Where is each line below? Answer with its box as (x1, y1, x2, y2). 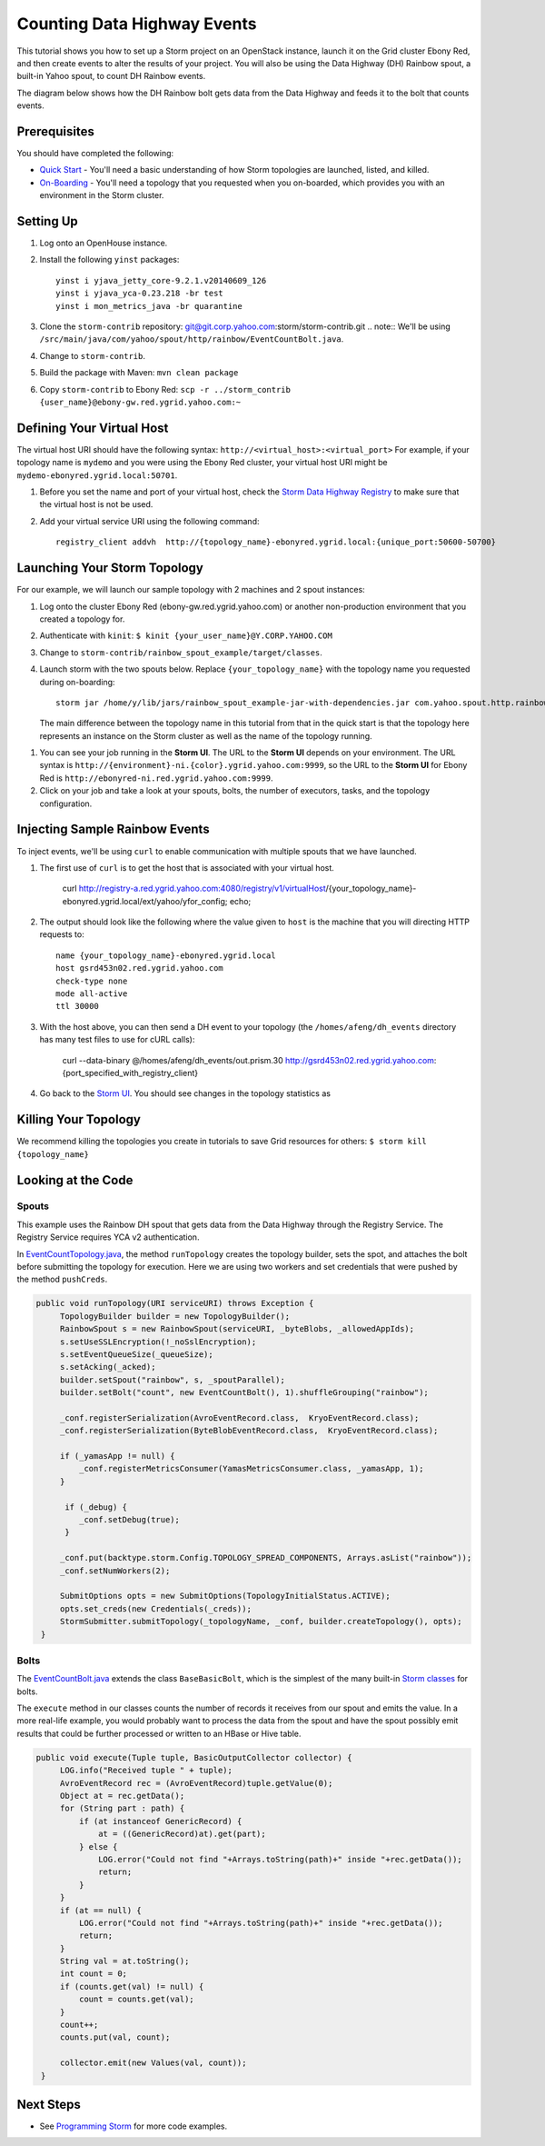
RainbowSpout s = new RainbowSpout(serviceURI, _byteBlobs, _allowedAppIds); (59, 1323, 415, 1334)
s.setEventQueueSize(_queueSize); (59, 1349, 213, 1359)
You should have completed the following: (16, 148, 174, 159)
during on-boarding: (39, 676, 115, 687)
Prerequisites (16, 124, 94, 139)
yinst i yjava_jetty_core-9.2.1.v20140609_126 (55, 275, 267, 285)
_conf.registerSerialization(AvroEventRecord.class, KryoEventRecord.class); (59, 1412, 420, 1422)
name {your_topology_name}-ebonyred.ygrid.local (55, 950, 276, 961)
